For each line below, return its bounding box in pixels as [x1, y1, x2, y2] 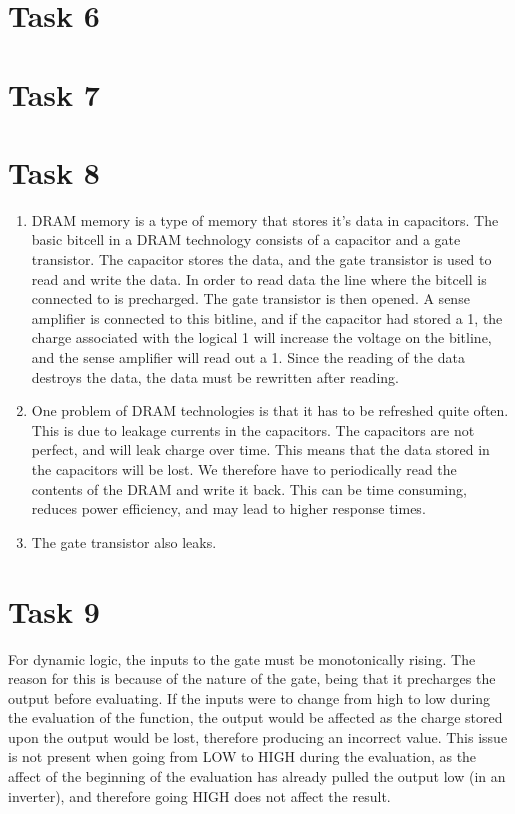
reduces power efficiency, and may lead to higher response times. [31, 498, 426, 519]
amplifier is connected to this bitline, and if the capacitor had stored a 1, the [31, 307, 503, 328]
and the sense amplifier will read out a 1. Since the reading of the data [31, 347, 465, 368]
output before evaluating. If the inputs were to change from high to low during [8, 687, 491, 708]
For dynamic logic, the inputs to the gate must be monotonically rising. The [8, 648, 476, 669]
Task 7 [8, 73, 100, 114]
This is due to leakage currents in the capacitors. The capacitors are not [31, 419, 475, 440]
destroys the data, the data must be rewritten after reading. [31, 366, 399, 387]
